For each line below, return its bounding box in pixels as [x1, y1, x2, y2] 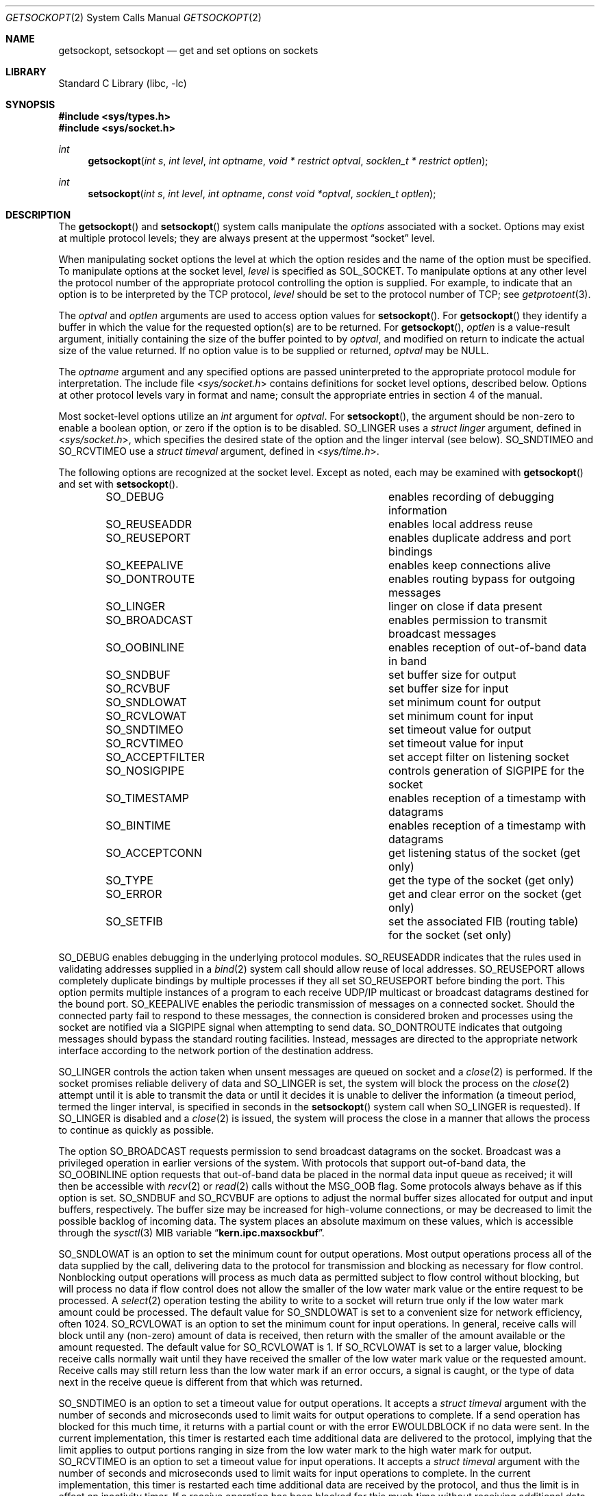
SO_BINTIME [105, 819, 171, 832]
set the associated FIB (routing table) [388, 914, 579, 928]
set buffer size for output [388, 668, 516, 682]
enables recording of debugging [388, 490, 554, 503]
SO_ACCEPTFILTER [105, 750, 205, 764]
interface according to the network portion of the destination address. [58, 1045, 374, 1056]
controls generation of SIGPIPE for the [388, 764, 585, 777]
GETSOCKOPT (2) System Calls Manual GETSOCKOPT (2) [5, 12, 262, 23]
